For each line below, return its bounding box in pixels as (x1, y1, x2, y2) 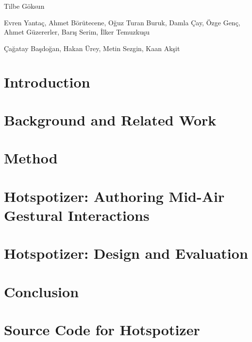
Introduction (4, 72, 90, 91)
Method (4, 148, 58, 168)
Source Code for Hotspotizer (4, 320, 200, 339)
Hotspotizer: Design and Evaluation (4, 243, 248, 263)
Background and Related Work (4, 109, 217, 129)
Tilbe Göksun (4, 1, 45, 11)
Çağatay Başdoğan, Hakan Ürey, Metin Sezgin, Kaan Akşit (4, 43, 180, 53)
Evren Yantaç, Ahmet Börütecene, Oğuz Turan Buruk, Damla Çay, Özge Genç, (4, 17, 240, 27)
